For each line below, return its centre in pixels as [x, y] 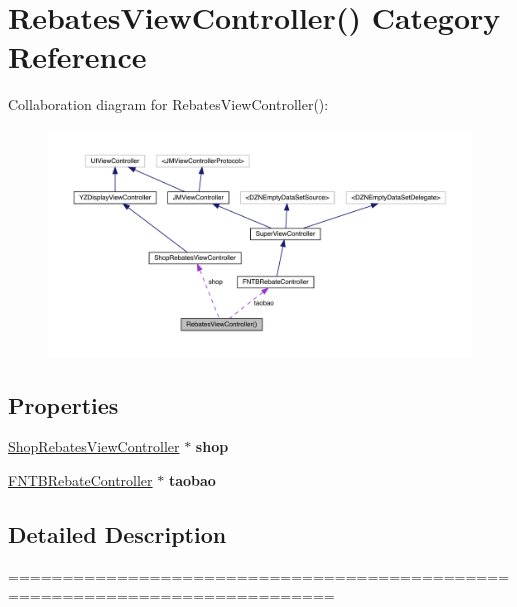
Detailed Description [117, 534]
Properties [63, 404]
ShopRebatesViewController [94, 446]
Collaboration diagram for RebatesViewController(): [168, 104]
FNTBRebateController [80, 480]
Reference [77, 56]
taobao [192, 480]
